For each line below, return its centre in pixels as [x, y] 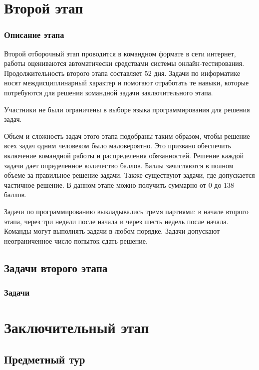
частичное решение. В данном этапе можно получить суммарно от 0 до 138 [119, 185]
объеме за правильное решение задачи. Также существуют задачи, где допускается [129, 175]
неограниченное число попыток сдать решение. [76, 240]
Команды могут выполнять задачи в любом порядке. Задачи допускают [112, 231]
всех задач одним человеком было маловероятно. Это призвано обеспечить [118, 146]
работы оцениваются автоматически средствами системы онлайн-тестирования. [124, 63]
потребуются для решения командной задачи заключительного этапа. [109, 92]
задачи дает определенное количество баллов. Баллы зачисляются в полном [119, 165]
